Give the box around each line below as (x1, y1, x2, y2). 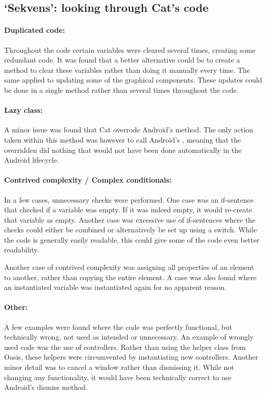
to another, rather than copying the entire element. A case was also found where (4, 271, 257, 282)
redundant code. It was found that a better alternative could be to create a (4, 54, 240, 65)
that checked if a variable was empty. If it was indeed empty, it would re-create (4, 204, 252, 215)
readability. (4, 244, 39, 255)
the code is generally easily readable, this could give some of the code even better (4, 234, 260, 245)
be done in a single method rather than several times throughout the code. (4, 84, 239, 95)
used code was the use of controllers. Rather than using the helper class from (4, 341, 246, 352)
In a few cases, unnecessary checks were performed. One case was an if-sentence (4, 194, 254, 205)
